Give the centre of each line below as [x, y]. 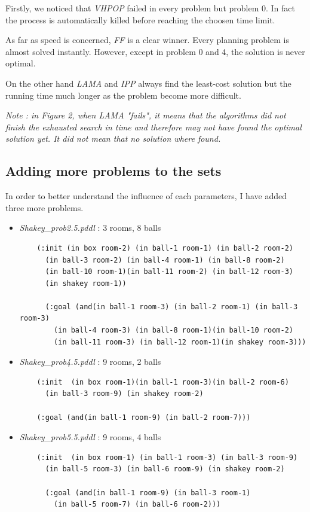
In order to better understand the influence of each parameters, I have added [146, 196]
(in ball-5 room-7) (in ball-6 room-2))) [137, 505]
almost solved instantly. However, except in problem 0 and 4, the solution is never [155, 51]
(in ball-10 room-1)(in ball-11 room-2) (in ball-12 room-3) [169, 272]
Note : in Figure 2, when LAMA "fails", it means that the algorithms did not [146, 115]
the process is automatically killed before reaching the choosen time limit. [140, 19]
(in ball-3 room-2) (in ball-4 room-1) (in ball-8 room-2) [165, 260]
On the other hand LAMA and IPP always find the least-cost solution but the [148, 83]
